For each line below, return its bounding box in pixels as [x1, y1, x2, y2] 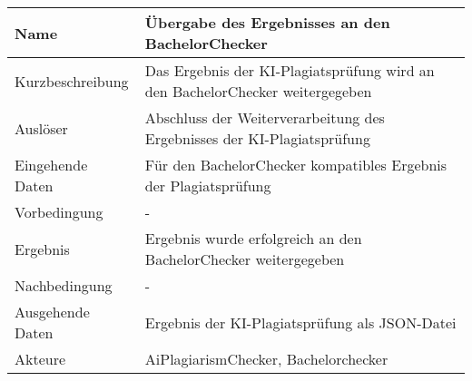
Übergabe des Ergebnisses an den [144, 12, 390, 33]
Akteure [15, 348, 66, 369]
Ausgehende [15, 301, 90, 322]
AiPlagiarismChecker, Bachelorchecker [144, 348, 388, 369]
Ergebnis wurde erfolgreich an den [144, 228, 362, 249]
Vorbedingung [15, 201, 103, 222]
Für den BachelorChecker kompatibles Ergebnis [144, 154, 447, 175]
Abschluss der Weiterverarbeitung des [144, 107, 385, 128]
